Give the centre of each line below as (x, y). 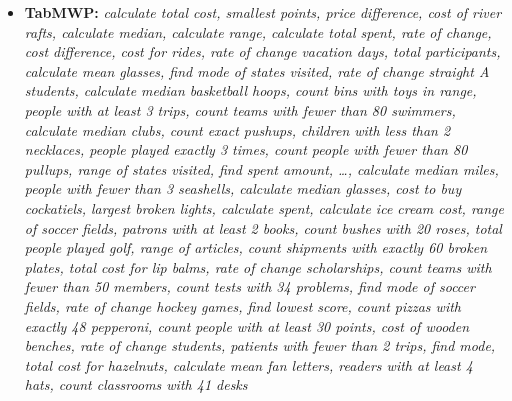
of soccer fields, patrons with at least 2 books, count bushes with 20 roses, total (263, 227)
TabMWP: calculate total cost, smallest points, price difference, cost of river (263, 12)
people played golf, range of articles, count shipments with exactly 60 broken (256, 247)
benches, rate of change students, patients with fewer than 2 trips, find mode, (260, 345)
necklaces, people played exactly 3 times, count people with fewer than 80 (246, 149)
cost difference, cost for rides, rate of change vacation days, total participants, (262, 51)
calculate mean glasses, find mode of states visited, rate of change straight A (257, 70)
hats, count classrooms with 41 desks (136, 384)
